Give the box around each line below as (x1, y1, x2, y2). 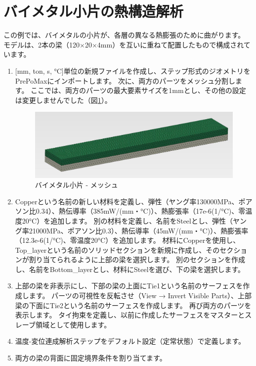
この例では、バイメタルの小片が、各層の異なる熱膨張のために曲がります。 (3, 30, 245, 40)
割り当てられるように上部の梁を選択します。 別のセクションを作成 (29, 254, 246, 265)
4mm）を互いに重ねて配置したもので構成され (97, 39, 244, 49)
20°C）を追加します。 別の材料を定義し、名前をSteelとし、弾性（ (22, 215, 233, 226)
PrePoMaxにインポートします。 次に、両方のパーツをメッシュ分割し (15, 75, 235, 86)
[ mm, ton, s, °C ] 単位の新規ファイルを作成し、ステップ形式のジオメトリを (15, 65, 251, 76)
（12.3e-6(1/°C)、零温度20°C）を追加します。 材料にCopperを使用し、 (15, 235, 240, 245)
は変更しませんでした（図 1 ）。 (15, 94, 112, 105)
